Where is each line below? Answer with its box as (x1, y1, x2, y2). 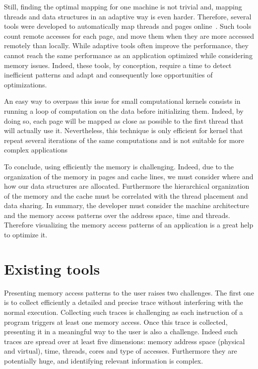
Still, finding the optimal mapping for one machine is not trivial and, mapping (4, 1, 242, 11)
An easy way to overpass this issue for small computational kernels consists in (4, 96, 241, 106)
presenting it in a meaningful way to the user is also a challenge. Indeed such (4, 326, 238, 337)
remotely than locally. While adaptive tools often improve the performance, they (4, 40, 249, 51)
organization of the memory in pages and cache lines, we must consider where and (4, 171, 254, 181)
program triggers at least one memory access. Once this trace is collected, (4, 316, 228, 327)
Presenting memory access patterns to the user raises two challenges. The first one (4, 287, 254, 297)
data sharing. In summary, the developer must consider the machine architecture (4, 200, 250, 211)
